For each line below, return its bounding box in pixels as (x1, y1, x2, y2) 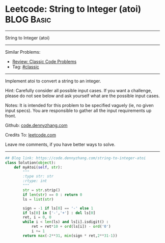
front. (5, 112, 16, 119)
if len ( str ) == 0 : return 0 (23, 192, 82, 197)
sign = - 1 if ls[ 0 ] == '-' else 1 (23, 206, 93, 210)
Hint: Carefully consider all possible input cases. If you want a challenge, (5, 87, 152, 93)
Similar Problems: (5, 49, 41, 55)
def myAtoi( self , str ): (14, 165, 63, 170)
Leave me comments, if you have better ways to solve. (5, 141, 115, 147)
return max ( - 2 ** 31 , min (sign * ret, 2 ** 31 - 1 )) (23, 233, 118, 238)
